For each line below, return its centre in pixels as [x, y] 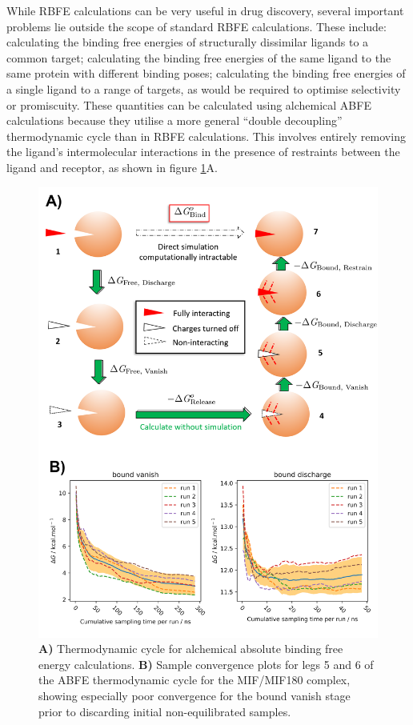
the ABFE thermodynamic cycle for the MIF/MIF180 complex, [194, 680]
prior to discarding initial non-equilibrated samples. [165, 711]
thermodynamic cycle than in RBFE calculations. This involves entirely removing [206, 136]
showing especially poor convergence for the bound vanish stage [194, 696]
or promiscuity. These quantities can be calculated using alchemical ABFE [189, 104]
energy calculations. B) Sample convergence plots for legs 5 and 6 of [206, 664]
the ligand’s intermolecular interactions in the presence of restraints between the [203, 152]
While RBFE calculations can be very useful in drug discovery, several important [205, 10]
